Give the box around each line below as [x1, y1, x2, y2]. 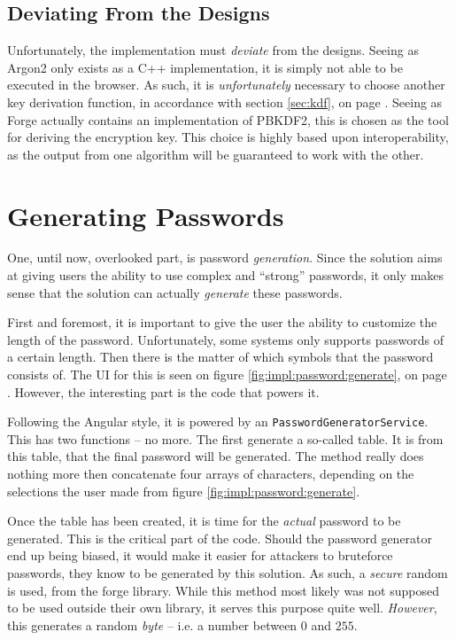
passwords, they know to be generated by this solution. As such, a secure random [7, 564, 448, 582]
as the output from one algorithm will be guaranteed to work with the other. [7, 144, 424, 163]
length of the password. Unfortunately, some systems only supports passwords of [7, 330, 444, 348]
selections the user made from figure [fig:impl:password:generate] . [7, 481, 360, 500]
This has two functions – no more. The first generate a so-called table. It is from [7, 429, 444, 448]
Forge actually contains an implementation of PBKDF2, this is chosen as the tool [7, 110, 449, 129]
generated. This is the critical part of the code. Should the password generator [7, 528, 433, 547]
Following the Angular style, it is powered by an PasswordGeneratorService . [7, 412, 429, 431]
